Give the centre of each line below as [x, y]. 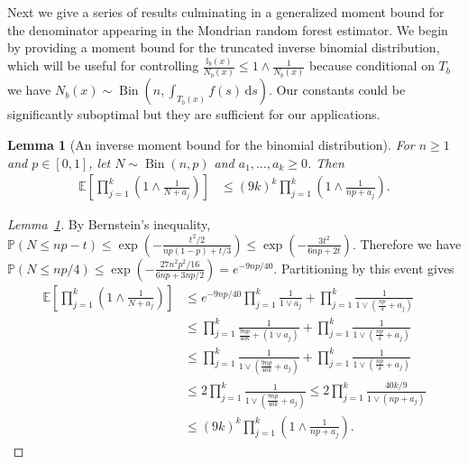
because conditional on [372, 65]
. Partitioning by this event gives [364, 268]
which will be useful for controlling [103, 65]
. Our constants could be [337, 90]
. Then [326, 162]
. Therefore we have [407, 243]
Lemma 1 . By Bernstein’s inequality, [109, 224]
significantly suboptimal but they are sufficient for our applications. [194, 114]
